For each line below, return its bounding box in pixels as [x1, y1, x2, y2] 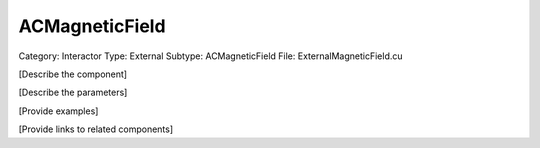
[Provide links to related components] [18, 123, 174, 135]
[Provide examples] [18, 105, 99, 117]
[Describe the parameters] [18, 86, 128, 99]
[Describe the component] [18, 68, 128, 80]
